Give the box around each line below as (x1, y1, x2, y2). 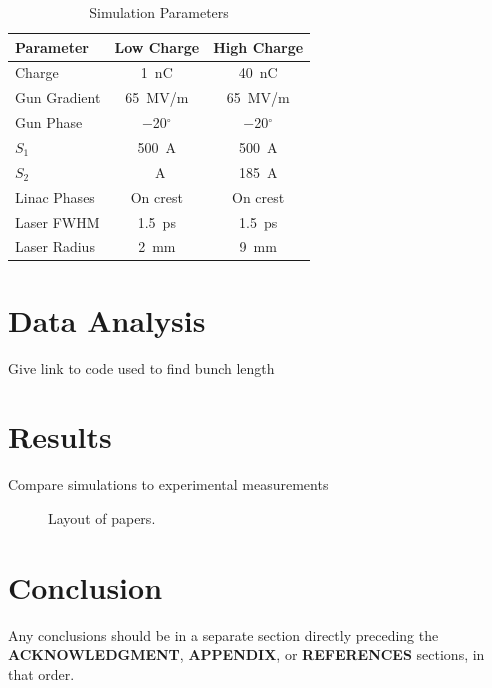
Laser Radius (15, 236, 95, 257)
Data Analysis (8, 299, 206, 340)
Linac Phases (15, 186, 95, 207)
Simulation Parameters (89, 2, 229, 22)
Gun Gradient (15, 87, 101, 108)
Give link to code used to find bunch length (8, 357, 275, 378)
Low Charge (114, 36, 200, 57)
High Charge (213, 36, 304, 57)
